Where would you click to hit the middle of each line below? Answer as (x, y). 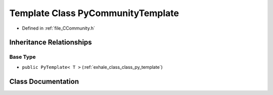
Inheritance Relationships (51, 42)
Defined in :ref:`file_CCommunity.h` (59, 28)
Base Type (22, 57)
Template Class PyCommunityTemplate (94, 13)
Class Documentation (44, 81)
